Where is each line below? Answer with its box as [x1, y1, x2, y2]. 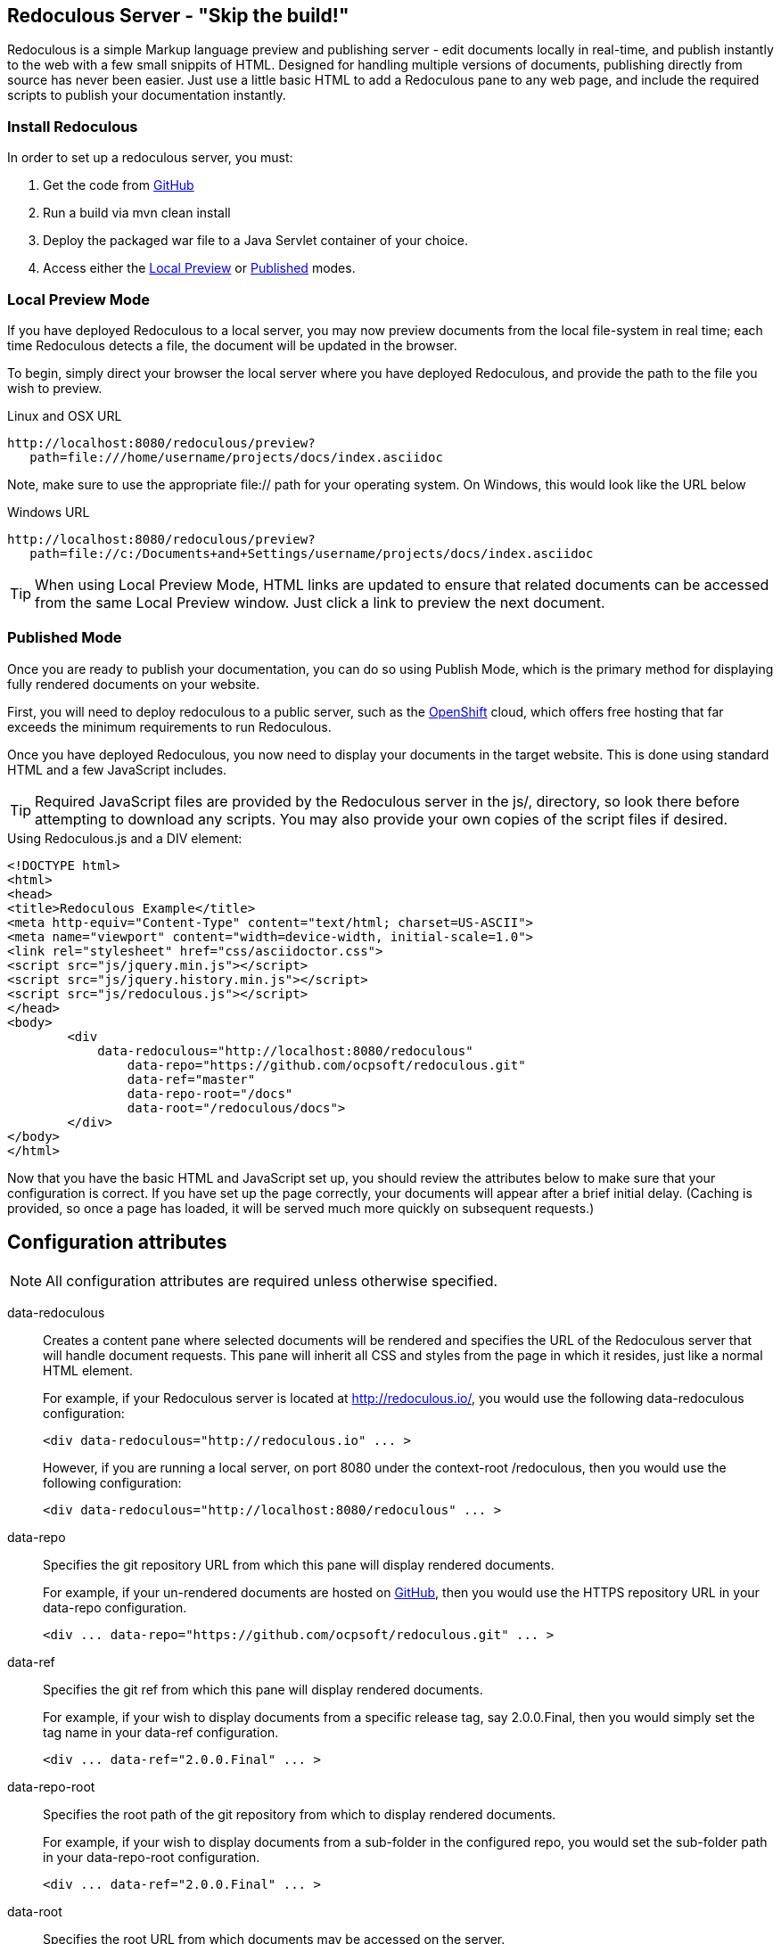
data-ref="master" [127, 1071, 256, 1087]
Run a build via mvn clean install [43, 205, 231, 221]
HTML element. [43, 1362, 133, 1378]
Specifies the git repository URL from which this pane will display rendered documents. [43, 1556, 555, 1572]
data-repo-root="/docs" [127, 1086, 293, 1101]
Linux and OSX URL [7, 407, 122, 423]
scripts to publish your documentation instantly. [7, 87, 286, 103]
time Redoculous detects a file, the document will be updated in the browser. [7, 337, 457, 353]
